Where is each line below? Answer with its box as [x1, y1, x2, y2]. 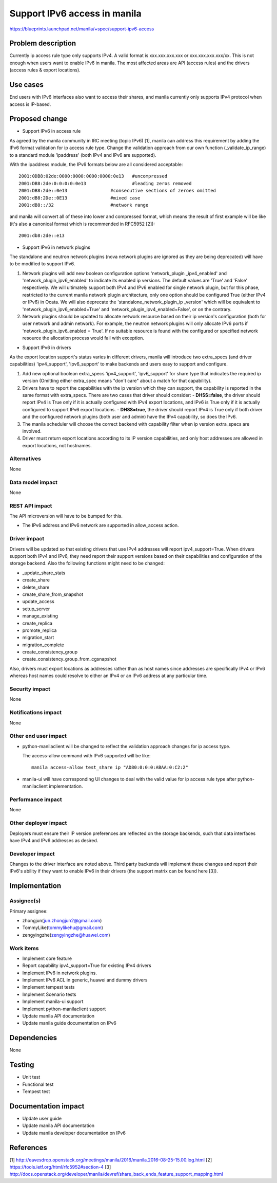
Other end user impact [9, 733, 67, 740]
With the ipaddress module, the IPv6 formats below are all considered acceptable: [9, 161, 183, 167]
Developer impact [9, 850, 55, 857]
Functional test [22, 1081, 54, 1087]
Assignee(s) [9, 897, 41, 904]
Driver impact [9, 535, 45, 542]
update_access [22, 598, 55, 605]
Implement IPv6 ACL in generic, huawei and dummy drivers [22, 977, 148, 983]
